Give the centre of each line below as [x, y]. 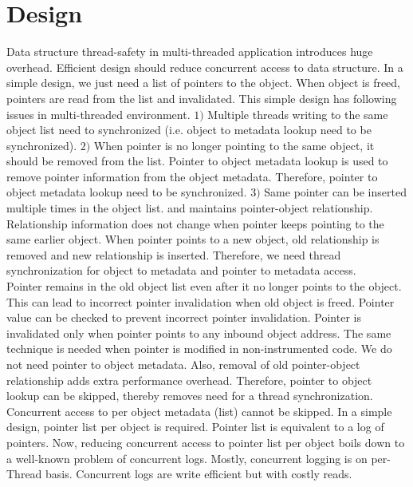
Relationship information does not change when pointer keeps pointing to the [195, 223]
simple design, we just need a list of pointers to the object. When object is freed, [204, 83]
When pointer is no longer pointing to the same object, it [234, 145]
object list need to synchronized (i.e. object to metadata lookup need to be [189, 130]
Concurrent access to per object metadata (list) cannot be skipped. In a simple [199, 411]
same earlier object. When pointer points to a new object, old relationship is [193, 239]
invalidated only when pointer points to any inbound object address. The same [199, 333]
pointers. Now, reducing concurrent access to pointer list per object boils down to [206, 442]
